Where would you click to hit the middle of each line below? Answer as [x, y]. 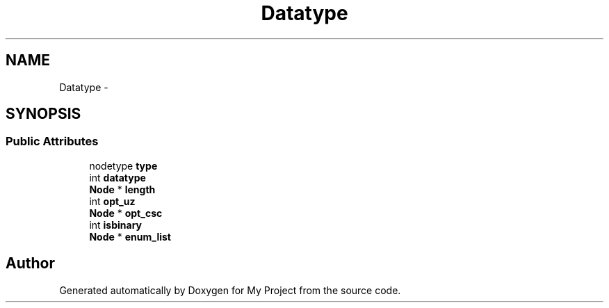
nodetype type [123, 165]
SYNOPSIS [43, 114]
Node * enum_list [130, 236]
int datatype [117, 177]
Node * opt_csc [126, 213]
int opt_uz [112, 201]
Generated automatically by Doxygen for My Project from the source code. [230, 290]
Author [30, 264]
